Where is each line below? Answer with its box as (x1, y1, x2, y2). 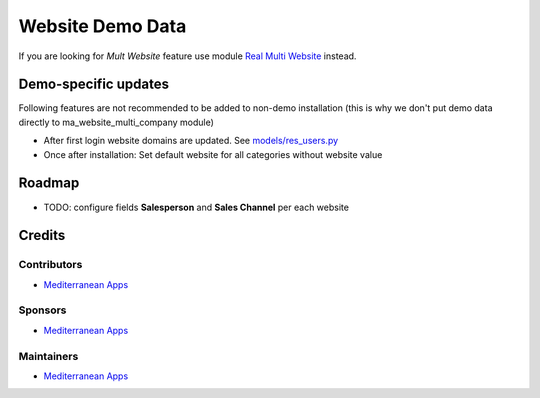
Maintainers (18, 349, 79, 363)
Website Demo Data (18, 15, 187, 37)
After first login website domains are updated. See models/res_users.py (43, 135, 339, 147)
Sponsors (18, 303, 67, 317)
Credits (18, 227, 66, 244)
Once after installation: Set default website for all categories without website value (43, 148, 383, 160)
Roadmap (18, 175, 80, 192)
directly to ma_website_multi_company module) (18, 116, 215, 128)
